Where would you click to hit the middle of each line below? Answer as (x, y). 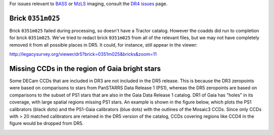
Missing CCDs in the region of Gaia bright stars (85, 69)
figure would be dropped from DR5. (46, 123)
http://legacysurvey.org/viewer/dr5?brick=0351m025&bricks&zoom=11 (83, 54)
